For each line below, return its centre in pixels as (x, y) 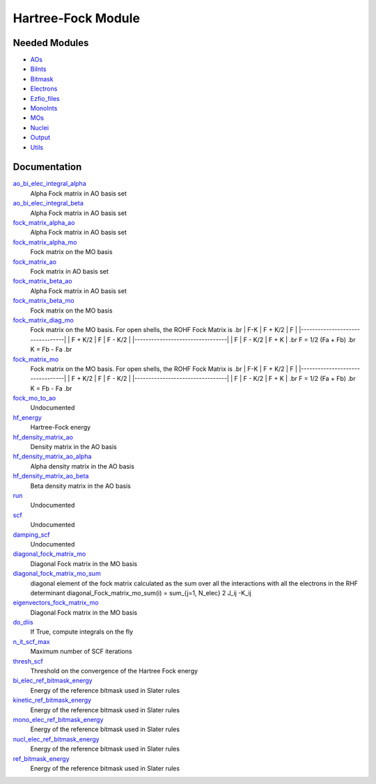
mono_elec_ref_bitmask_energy (58, 719)
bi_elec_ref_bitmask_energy (53, 681)
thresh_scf (28, 661)
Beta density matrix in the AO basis (81, 486)
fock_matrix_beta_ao (42, 281)
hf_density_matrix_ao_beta (51, 476)
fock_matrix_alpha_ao (44, 223)
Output (40, 138)
